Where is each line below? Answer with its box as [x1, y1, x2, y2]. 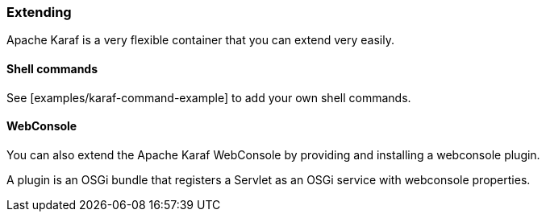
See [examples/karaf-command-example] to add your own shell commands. [6, 90, 411, 105]
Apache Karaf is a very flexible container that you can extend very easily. [6, 33, 394, 47]
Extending [6, 4, 72, 20]
